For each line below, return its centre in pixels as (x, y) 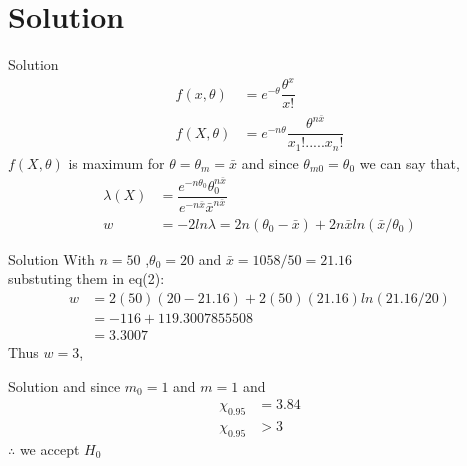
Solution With (51, 258)
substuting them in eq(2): (86, 278)
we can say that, (409, 162)
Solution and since (64, 385)
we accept (49, 448)
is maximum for (116, 162)
